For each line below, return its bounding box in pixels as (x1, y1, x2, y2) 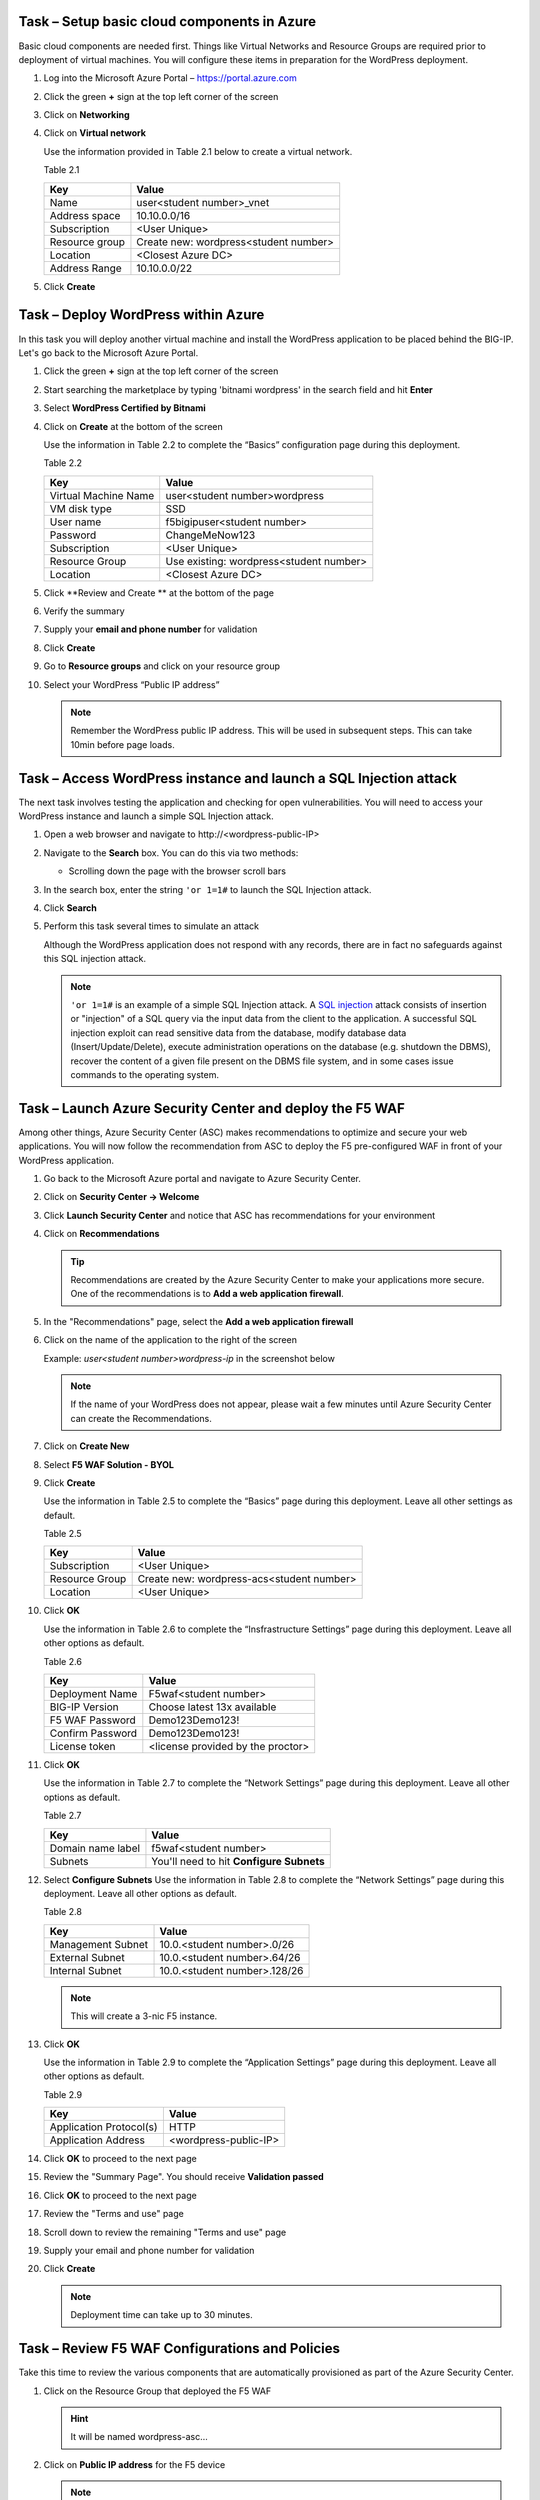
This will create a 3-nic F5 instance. (70, 2010, 218, 2022)
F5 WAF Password (49, 1713, 137, 1727)
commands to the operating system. (70, 1068, 220, 1080)
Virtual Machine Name (49, 488, 155, 502)
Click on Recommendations (43, 1228, 160, 1240)
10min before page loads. (70, 738, 175, 750)
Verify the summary (43, 605, 125, 617)
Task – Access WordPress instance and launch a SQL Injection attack (18, 770, 457, 787)
